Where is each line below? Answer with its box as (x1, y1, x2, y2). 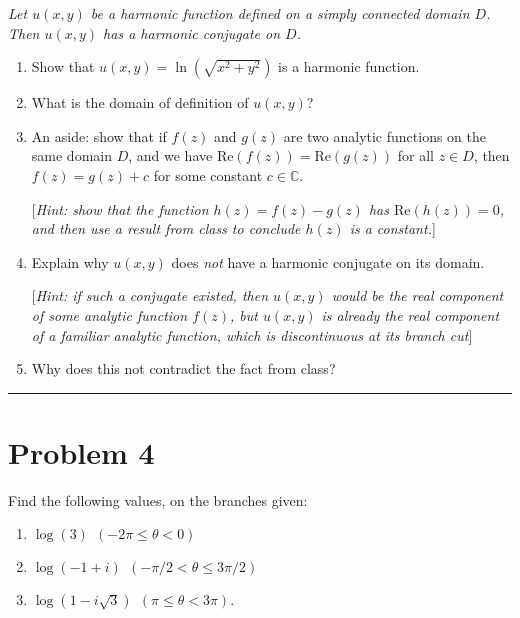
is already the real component (321, 304, 500, 325)
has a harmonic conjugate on (103, 22, 281, 43)
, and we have (128, 145, 213, 166)
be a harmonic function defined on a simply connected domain (90, 3, 470, 23)
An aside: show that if (31, 125, 167, 146)
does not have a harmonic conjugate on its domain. (171, 251, 485, 272)
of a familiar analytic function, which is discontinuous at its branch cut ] (31, 324, 473, 345)
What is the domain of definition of (31, 92, 249, 113)
